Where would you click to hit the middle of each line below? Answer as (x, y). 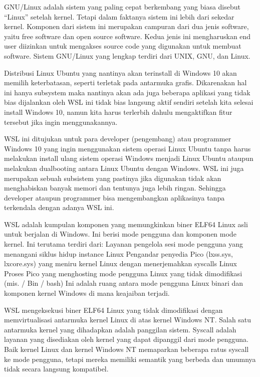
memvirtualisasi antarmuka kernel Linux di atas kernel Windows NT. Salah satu (128, 320)
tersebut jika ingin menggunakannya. (61, 122)
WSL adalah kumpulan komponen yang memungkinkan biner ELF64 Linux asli (126, 224)
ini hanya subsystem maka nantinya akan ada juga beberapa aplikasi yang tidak (127, 92)
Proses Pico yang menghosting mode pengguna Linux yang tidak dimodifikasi (123, 273)
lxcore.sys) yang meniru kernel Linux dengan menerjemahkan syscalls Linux (120, 263)
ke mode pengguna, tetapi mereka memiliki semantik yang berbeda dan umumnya (130, 359)
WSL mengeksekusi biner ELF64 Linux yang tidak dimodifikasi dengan (113, 310)
